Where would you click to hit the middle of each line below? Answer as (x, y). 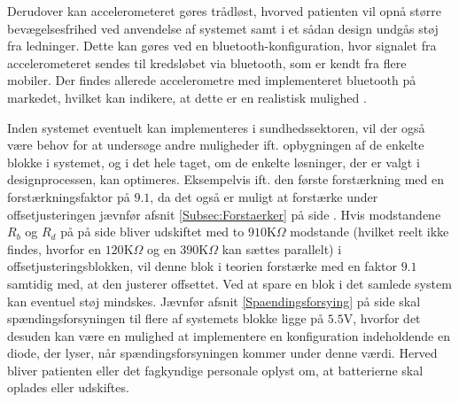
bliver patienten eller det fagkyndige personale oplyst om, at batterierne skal (215, 370)
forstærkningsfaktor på (69, 196)
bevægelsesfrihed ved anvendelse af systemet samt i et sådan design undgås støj (223, 28)
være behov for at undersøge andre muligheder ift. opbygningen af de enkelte (216, 145)
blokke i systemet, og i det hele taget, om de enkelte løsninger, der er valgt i (214, 162)
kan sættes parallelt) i (282, 248)
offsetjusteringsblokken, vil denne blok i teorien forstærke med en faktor (202, 266)
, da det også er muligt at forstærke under (264, 196)
